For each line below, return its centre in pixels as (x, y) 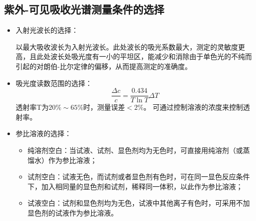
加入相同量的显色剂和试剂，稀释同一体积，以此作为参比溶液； (142, 186)
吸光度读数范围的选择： (54, 83)
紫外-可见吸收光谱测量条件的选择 (84, 9)
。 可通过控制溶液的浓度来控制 (193, 107)
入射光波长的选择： (47, 30)
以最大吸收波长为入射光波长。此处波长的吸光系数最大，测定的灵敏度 (127, 46)
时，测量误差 (104, 107)
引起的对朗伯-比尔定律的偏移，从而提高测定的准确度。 (104, 66)
